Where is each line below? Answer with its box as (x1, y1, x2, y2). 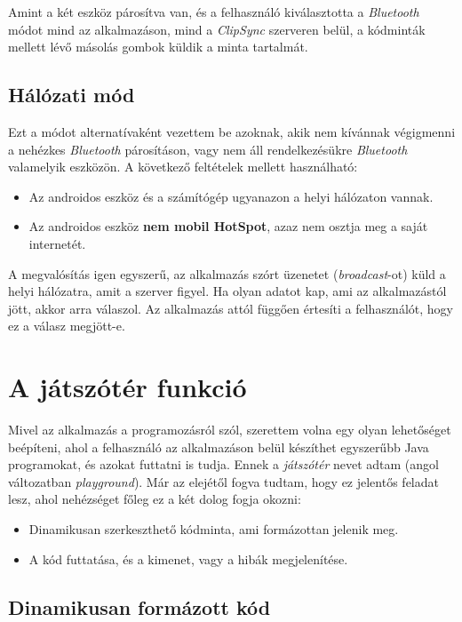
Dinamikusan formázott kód (8, 593, 271, 620)
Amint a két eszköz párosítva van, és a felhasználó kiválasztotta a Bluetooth (8, 3, 419, 20)
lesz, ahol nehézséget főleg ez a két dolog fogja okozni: (8, 490, 301, 508)
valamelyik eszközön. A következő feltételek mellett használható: (8, 157, 358, 176)
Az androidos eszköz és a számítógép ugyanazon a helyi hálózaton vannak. (28, 187, 434, 205)
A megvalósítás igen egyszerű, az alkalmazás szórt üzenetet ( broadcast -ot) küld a (8, 264, 446, 283)
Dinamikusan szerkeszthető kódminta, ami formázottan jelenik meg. (28, 520, 399, 538)
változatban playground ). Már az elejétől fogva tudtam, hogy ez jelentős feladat (8, 472, 439, 490)
